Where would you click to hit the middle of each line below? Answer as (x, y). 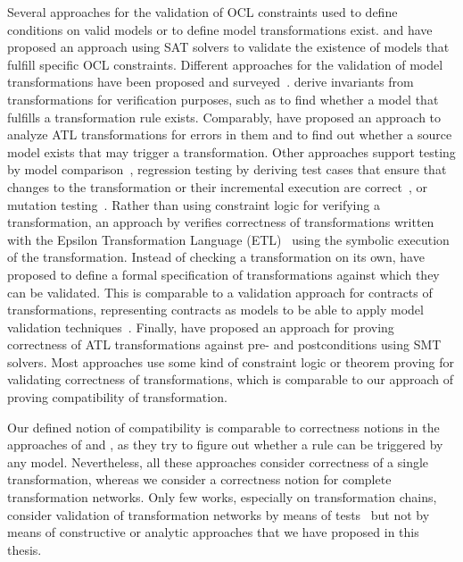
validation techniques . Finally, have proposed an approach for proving (201, 327)
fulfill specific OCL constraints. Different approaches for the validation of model (225, 64)
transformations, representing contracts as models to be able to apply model (215, 310)
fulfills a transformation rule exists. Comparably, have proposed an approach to (224, 117)
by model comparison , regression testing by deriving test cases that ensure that (227, 169)
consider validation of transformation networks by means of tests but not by (219, 514)
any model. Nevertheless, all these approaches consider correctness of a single (218, 461)
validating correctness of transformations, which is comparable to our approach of (231, 379)
